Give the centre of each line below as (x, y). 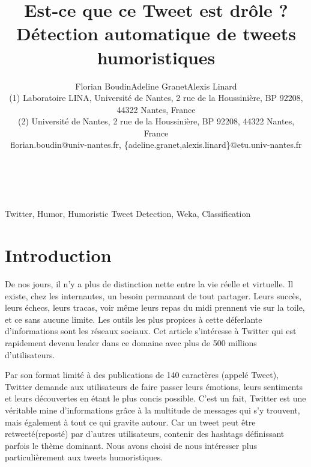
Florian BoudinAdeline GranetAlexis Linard (156, 86)
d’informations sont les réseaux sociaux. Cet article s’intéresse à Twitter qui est (151, 331)
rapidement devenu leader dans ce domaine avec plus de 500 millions (131, 342)
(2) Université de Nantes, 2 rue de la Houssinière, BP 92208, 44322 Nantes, (156, 121)
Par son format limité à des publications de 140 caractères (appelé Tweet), (142, 375)
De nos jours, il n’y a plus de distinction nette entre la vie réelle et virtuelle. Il (149, 283)
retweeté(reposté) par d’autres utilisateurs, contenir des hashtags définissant (145, 434)
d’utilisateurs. (30, 354)
